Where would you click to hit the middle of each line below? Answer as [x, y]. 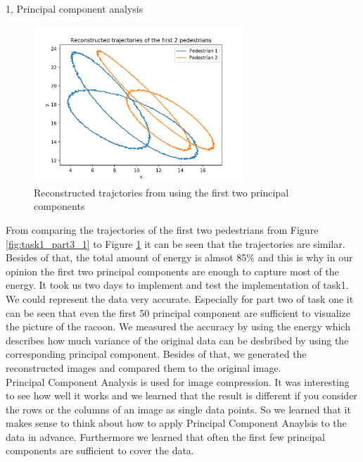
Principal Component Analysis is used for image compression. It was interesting [178, 381]
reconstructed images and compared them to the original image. [144, 367]
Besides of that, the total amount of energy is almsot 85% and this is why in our [179, 257]
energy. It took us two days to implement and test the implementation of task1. [177, 285]
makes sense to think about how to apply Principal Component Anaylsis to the [176, 423]
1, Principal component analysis [75, 8]
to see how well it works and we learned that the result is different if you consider [181, 395]
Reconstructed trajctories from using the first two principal [161, 192]
